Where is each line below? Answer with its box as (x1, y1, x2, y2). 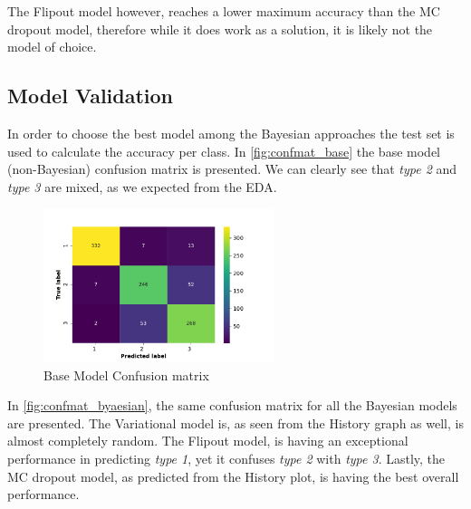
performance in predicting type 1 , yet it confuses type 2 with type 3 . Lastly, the (7, 448, 446, 467)
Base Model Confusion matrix (43, 365, 209, 384)
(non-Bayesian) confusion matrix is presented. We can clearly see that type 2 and (7, 159, 457, 178)
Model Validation (7, 82, 174, 110)
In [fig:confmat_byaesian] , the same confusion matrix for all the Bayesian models (7, 396, 457, 415)
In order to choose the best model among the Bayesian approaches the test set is (7, 123, 455, 142)
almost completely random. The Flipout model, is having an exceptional (7, 431, 409, 450)
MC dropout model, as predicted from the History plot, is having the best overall (7, 466, 459, 485)
